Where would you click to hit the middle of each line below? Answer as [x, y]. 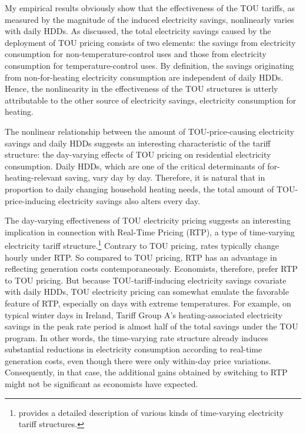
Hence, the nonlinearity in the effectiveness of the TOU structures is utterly [142, 89]
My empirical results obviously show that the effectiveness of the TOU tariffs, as [150, 8]
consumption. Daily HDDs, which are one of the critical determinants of [135, 166]
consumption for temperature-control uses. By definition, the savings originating [149, 65]
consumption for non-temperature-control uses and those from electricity [136, 54]
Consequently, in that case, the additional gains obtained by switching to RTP [146, 372]
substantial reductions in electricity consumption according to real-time [134, 349]
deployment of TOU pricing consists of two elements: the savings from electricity [150, 42]
